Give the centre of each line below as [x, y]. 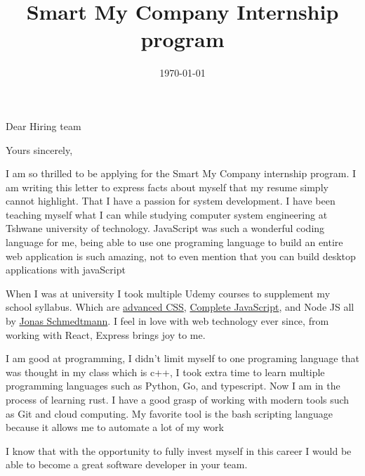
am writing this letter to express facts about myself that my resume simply [167, 187]
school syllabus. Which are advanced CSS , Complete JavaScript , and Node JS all [180, 307]
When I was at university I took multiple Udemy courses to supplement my [168, 293]
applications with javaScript [66, 270]
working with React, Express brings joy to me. [106, 334]
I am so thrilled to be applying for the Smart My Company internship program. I [181, 173]
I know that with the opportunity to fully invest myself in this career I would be [179, 450]
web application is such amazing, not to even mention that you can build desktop [181, 256]
